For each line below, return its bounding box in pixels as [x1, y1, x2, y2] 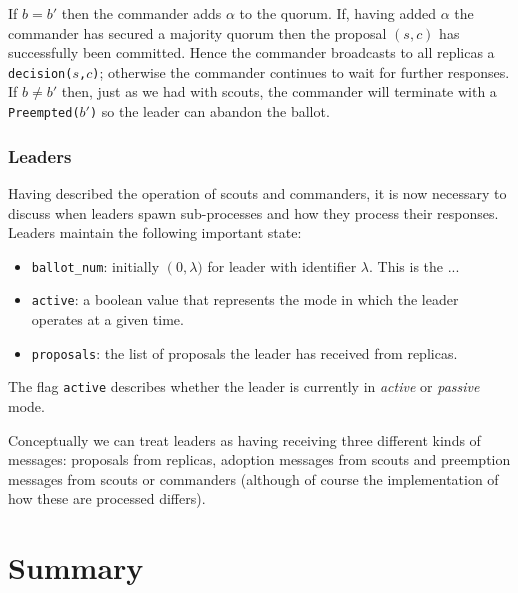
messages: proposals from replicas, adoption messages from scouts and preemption [8, 449, 511, 470]
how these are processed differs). [8, 488, 206, 509]
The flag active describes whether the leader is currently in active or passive [8, 376, 480, 397]
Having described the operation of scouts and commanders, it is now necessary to [8, 182, 507, 203]
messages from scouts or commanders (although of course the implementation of [8, 468, 499, 489]
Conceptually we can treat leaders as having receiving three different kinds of [8, 429, 481, 450]
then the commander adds [61, 3, 222, 23]
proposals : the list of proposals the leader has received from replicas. [31, 342, 458, 363]
